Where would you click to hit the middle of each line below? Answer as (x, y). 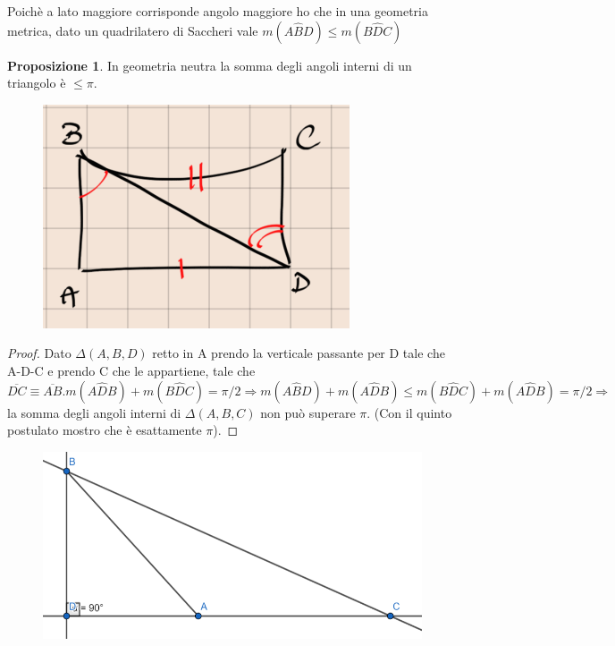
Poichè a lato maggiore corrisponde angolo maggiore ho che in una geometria (218, 11)
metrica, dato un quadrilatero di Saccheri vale (133, 30)
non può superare (308, 412)
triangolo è (37, 83)
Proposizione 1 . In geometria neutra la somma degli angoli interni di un (210, 65)
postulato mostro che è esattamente (105, 430)
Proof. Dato (39, 353)
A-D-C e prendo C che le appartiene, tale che (131, 370)
